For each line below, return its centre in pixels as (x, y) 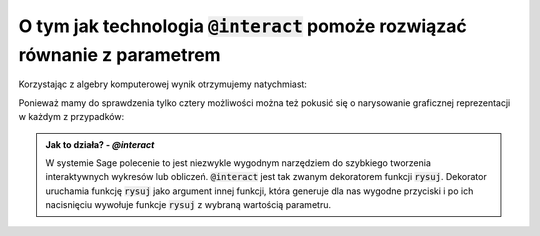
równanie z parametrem (119, 54)
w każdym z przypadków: (71, 117)
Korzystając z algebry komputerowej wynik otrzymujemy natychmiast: (162, 84)
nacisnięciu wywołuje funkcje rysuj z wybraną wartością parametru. (188, 205)
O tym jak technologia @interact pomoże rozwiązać (242, 26)
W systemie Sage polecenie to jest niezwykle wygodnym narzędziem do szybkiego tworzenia (238, 162)
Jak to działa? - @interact (100, 144)
